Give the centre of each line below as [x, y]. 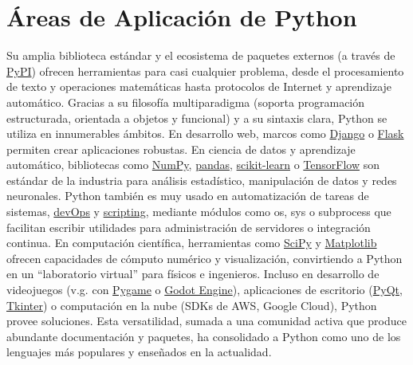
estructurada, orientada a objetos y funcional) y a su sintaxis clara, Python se [197, 118]
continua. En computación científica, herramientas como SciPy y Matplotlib [192, 243]
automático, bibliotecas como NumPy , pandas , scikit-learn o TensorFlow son [193, 165]
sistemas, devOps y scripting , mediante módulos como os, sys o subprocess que [199, 212]
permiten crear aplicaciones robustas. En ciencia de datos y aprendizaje [181, 149]
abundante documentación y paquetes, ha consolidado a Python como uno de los [204, 336]
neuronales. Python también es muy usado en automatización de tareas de [188, 196]
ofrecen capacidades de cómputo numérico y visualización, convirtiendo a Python [205, 258]
